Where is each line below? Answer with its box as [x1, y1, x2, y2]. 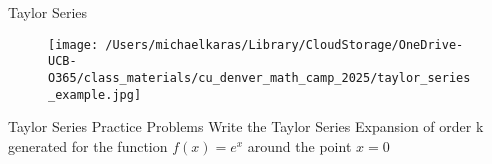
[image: [48, 37, 99, 52]
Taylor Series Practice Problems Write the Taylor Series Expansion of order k [8, 116, 484, 137]
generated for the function [8, 135, 168, 156]
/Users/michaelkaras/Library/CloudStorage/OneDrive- [105, 37, 464, 52]
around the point [247, 135, 352, 156]
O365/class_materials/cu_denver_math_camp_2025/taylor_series [48, 70, 471, 85]
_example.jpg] [48, 87, 142, 102]
